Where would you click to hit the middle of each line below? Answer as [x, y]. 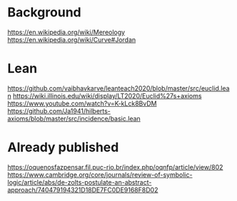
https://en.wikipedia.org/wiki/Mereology [66, 32]
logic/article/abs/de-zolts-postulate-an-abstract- [80, 182]
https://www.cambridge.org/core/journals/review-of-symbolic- [100, 175]
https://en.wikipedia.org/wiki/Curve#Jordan [72, 39]
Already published [63, 148]
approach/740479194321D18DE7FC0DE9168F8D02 [83, 190]
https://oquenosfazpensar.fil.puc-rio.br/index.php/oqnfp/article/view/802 [115, 167]
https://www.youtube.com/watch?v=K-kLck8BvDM [82, 103]
